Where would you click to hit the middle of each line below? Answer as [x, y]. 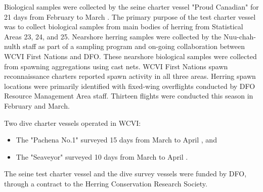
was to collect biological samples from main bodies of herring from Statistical [124, 27]
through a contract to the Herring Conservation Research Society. [106, 183]
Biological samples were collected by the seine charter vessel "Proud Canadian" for [131, 7]
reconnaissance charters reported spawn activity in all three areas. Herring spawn [130, 76]
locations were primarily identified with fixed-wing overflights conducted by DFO [130, 86]
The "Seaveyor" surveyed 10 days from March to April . [102, 156]
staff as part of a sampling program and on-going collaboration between [134, 46]
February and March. [37, 105]
